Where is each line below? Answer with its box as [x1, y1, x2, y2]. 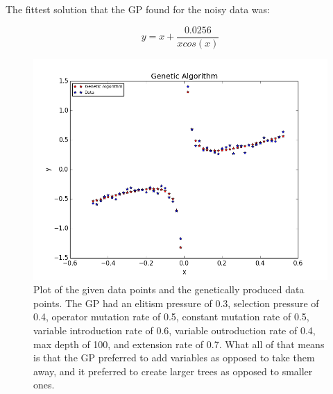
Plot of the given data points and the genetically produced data [33, 282, 305, 297]
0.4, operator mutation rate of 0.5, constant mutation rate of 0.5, [33, 309, 309, 324]
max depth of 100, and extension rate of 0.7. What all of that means [33, 336, 325, 351]
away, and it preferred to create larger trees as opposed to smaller [33, 363, 313, 378]
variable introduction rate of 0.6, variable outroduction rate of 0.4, [33, 323, 316, 338]
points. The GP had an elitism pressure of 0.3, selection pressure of [33, 295, 319, 310]
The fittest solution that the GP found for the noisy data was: [6, 2, 270, 16]
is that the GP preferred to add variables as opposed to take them [33, 350, 315, 365]
